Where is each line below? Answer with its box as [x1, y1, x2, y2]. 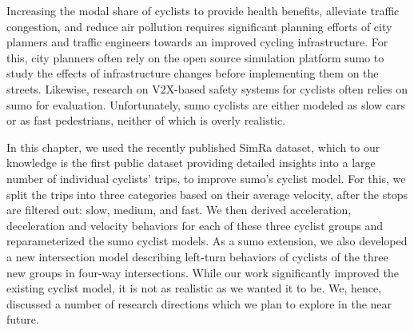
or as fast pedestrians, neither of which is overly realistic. [6, 112, 286, 129]
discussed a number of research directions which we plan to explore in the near [6, 295, 392, 312]
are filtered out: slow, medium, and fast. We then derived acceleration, [6, 201, 352, 218]
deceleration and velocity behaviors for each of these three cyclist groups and [6, 217, 384, 233]
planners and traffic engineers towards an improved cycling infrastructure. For [6, 34, 388, 50]
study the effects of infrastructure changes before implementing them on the [6, 65, 379, 82]
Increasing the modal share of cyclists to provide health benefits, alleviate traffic [6, 2, 400, 18]
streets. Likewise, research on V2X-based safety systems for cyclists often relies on [6, 80, 408, 97]
